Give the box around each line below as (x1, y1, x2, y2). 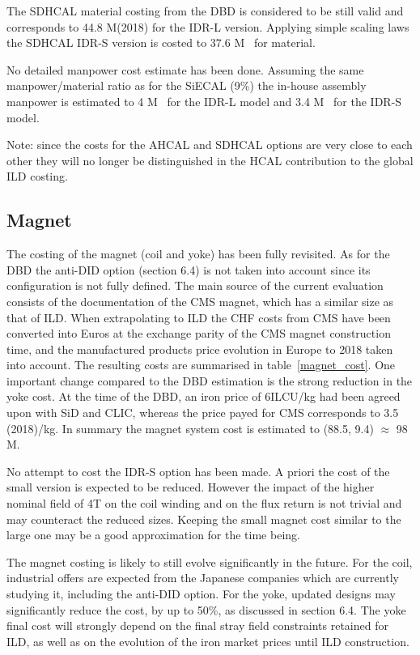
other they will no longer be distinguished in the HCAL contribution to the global (6, 151, 414, 168)
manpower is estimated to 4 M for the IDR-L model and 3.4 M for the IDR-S (6, 92, 402, 109)
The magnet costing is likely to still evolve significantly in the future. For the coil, (6, 553, 413, 570)
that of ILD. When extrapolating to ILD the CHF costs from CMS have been (6, 308, 391, 325)
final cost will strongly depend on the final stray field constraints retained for (6, 617, 388, 634)
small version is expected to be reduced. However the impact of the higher (6, 478, 375, 496)
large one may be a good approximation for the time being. (6, 526, 300, 543)
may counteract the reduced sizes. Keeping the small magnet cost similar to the (6, 510, 401, 527)
